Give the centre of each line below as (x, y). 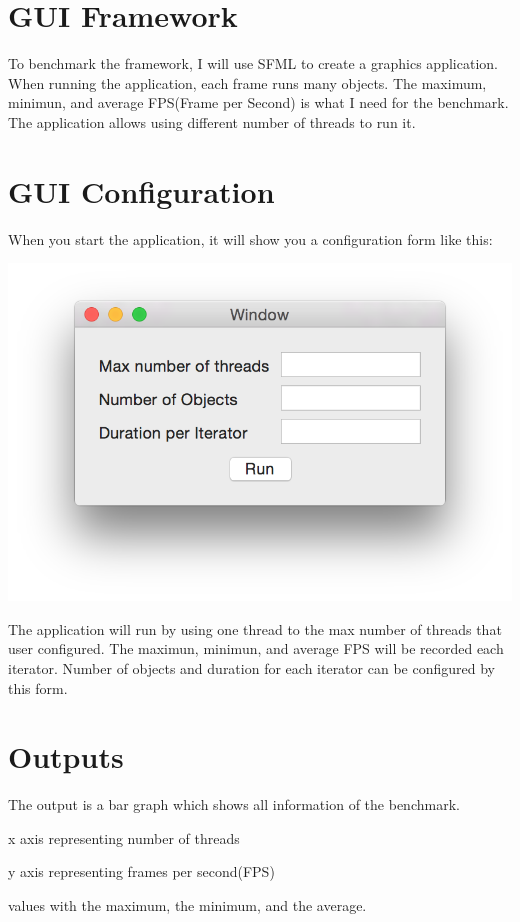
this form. (38, 687)
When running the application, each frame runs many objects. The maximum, (247, 82)
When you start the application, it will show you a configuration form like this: (250, 238)
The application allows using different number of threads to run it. (212, 121)
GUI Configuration (141, 190)
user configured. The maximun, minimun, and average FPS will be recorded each (256, 648)
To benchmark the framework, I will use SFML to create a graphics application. (253, 63)
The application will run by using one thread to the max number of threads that (255, 628)
